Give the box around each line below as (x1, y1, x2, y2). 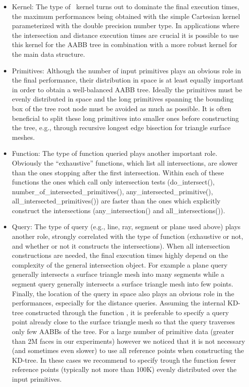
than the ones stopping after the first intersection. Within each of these (12, 167, 224, 177)
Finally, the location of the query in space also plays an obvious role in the (12, 288, 234, 298)
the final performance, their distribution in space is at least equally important (12, 75, 244, 85)
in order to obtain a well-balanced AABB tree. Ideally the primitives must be (12, 84, 242, 94)
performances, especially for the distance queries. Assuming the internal (12, 298, 226, 308)
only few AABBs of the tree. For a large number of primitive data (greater (12, 326, 234, 336)
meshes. (12, 132, 35, 142)
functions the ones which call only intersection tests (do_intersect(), (12, 177, 215, 187)
